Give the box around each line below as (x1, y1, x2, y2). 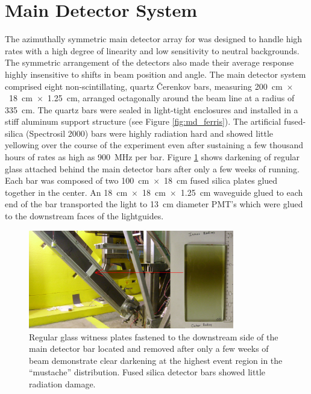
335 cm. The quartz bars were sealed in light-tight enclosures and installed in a (5, 103, 298, 116)
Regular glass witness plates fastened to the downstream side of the (29, 330, 278, 343)
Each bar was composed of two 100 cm (5, 174, 149, 187)
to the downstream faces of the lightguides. (5, 210, 164, 222)
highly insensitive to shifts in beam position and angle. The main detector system (5, 67, 306, 80)
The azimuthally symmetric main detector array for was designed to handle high (5, 33, 303, 45)
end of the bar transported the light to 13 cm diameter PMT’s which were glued (5, 198, 303, 210)
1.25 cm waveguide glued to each (180, 186, 303, 198)
